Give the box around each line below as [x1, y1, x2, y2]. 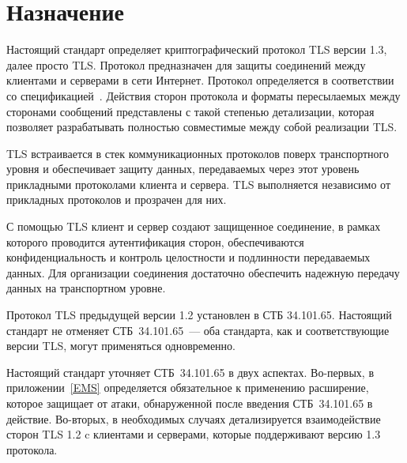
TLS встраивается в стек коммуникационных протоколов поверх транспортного [6, 145, 389, 161]
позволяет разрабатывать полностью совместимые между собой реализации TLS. [6, 119, 398, 135]
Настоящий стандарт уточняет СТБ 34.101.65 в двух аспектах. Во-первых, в [6, 363, 375, 380]
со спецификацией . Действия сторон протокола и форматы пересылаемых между [6, 87, 401, 104]
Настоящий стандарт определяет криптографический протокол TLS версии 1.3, [6, 41, 387, 58]
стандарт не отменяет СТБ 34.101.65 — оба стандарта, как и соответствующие [6, 322, 390, 338]
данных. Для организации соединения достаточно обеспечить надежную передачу [6, 264, 400, 280]
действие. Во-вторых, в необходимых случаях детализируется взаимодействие [6, 410, 381, 427]
